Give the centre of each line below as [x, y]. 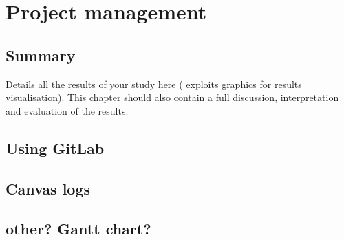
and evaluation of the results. [67, 110]
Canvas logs [48, 188]
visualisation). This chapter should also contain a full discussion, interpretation [172, 97]
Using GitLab [55, 148]
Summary [41, 55]
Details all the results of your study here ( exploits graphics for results [154, 84]
